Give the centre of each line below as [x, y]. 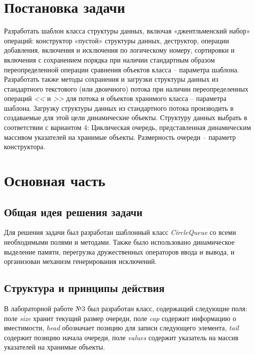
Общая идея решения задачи [73, 211]
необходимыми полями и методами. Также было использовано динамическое [119, 242]
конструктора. [25, 146]
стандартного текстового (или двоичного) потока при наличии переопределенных [126, 88]
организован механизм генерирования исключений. [80, 261]
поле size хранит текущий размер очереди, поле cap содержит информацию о [120, 318]
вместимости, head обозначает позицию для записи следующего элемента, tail [122, 328]
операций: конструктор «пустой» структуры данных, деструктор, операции [117, 40]
